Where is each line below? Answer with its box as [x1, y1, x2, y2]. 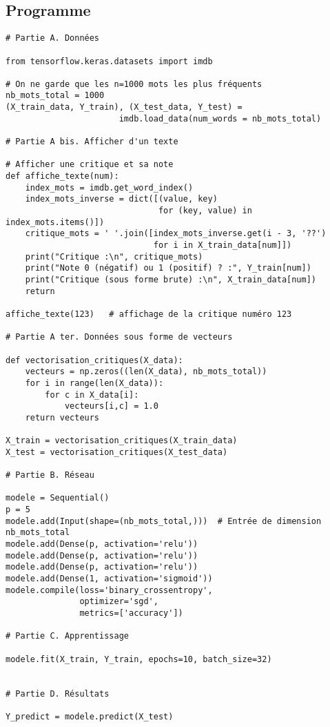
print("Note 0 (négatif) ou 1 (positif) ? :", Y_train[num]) [25, 263, 311, 273]
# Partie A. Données [6, 33, 100, 43]
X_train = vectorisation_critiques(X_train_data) [6, 436, 238, 446]
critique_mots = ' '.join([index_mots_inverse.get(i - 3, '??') [25, 229, 327, 239]
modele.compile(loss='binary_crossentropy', [6, 585, 213, 595]
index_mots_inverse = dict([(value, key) [25, 194, 218, 204]
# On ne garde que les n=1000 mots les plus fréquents [6, 79, 262, 89]
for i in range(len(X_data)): [25, 378, 164, 388]
